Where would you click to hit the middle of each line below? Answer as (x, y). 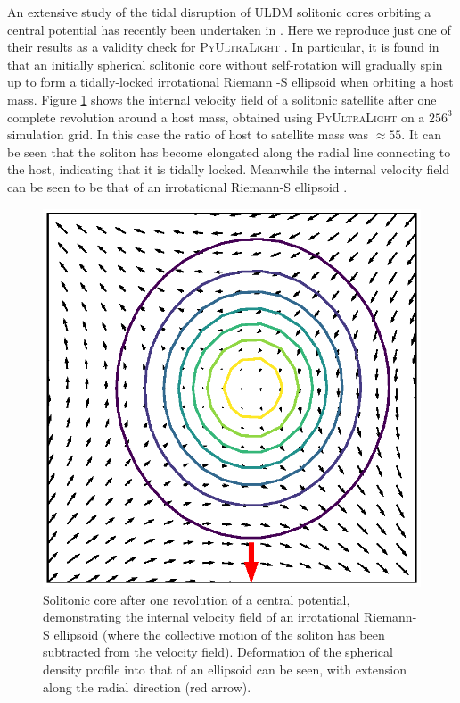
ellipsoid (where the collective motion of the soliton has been (219, 634)
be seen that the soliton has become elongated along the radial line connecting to (229, 151)
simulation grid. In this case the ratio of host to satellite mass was (188, 134)
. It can (422, 134)
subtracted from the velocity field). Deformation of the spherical (218, 652)
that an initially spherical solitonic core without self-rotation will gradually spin (225, 64)
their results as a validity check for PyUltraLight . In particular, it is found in (223, 47)
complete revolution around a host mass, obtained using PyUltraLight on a (216, 117)
